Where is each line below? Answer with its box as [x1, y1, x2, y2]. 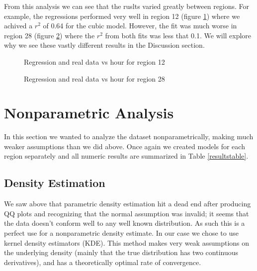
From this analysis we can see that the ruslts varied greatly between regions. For [4, 1, 250, 11]
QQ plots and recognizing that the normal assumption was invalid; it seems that [4, 208, 249, 218]
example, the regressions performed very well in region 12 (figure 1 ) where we [4, 10, 240, 21]
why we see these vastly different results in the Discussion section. [4, 40, 205, 50]
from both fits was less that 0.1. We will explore [105, 30, 252, 40]
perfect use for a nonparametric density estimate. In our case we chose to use [4, 228, 239, 238]
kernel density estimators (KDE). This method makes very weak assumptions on [4, 237, 250, 248]
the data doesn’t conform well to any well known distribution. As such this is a [4, 218, 245, 228]
